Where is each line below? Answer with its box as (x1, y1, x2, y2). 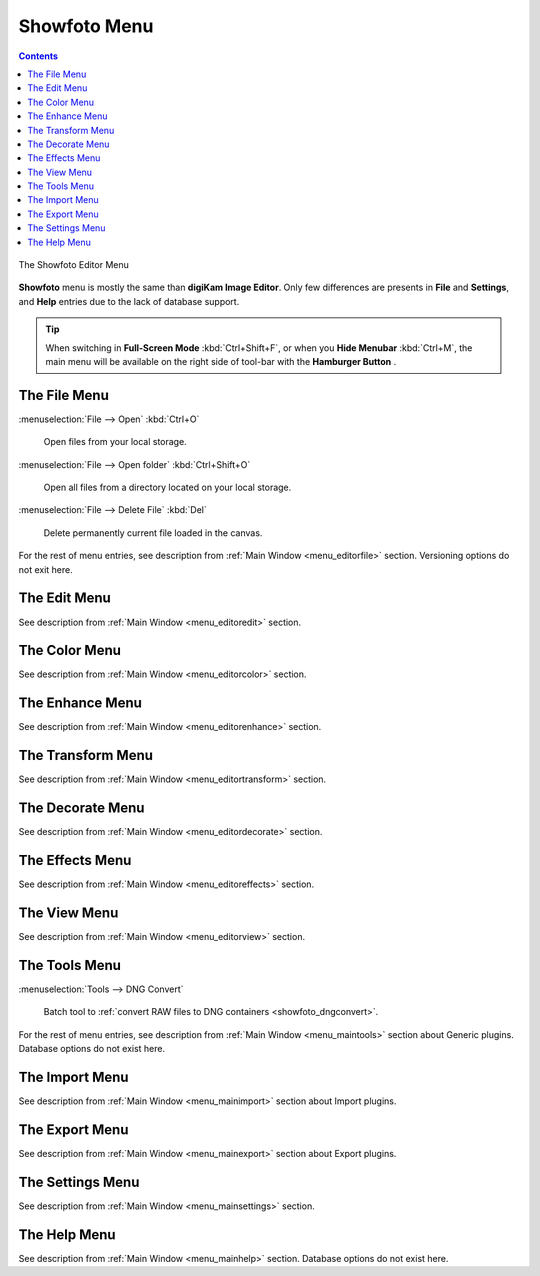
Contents (18, 50, 59, 62)
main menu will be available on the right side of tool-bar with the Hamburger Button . (45, 355, 397, 367)
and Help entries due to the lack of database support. (18, 295, 240, 307)
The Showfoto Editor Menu (18, 259, 129, 271)
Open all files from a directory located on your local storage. (43, 481, 292, 494)
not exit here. (18, 563, 74, 575)
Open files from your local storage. (43, 436, 187, 448)
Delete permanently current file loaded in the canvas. (43, 526, 263, 539)
